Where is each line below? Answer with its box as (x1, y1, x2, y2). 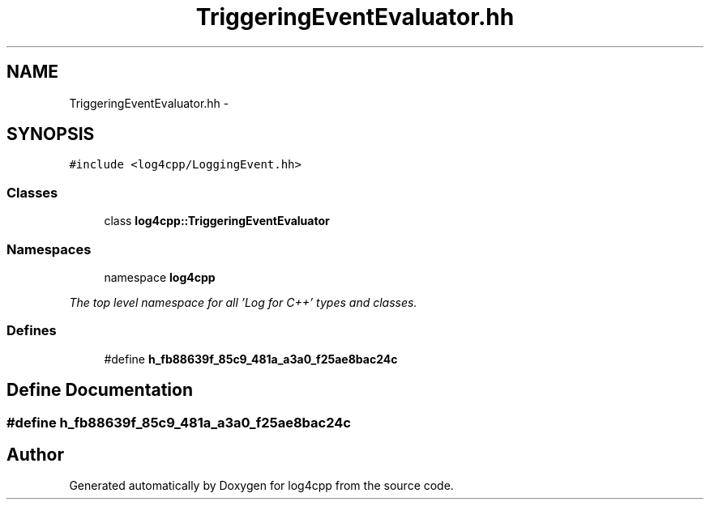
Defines (6, 322, 57, 339)
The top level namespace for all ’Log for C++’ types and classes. (69, 295, 417, 309)
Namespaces (6, 240, 92, 257)
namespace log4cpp (104, 270, 216, 284)
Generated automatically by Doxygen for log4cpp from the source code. (69, 478, 454, 493)
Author (6, 444, 64, 465)
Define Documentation (6, 380, 193, 401)
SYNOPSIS (6, 124, 95, 145)
